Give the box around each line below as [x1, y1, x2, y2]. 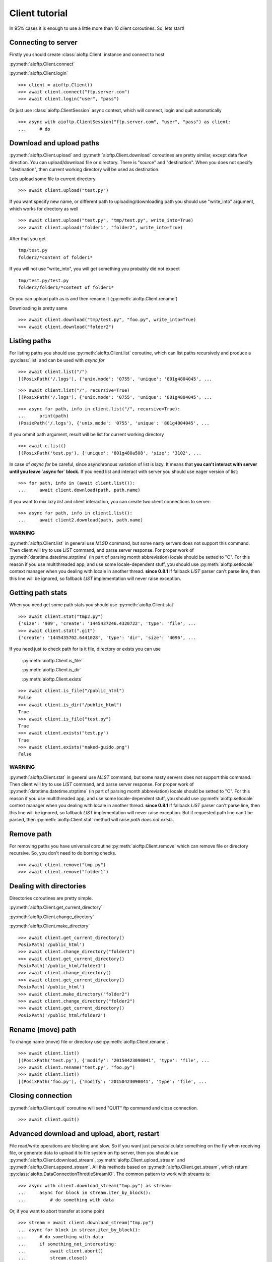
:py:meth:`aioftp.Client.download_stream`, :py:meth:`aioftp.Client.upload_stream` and [9, 1156, 185, 1163]
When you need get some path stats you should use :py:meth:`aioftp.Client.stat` [9, 602, 175, 608]
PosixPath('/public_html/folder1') [18, 963, 106, 969]
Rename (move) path [9, 1025, 77, 1034]
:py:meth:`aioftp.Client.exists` [22, 676, 83, 682]
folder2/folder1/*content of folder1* [18, 284, 114, 290]
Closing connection [9, 1091, 73, 1100]
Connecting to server [9, 38, 78, 47]
